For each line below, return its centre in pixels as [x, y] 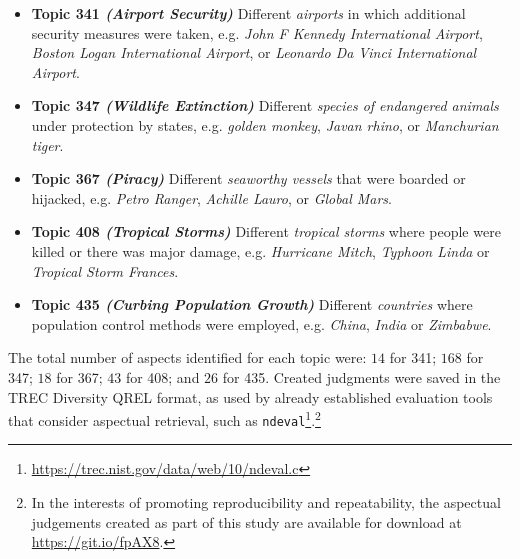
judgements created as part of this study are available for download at [246, 521]
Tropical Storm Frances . [105, 270]
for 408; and [162, 376]
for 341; [413, 357]
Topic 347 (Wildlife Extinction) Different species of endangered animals [265, 105]
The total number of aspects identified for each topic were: [187, 357]
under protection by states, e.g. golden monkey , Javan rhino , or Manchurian [265, 124]
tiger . [47, 144]
